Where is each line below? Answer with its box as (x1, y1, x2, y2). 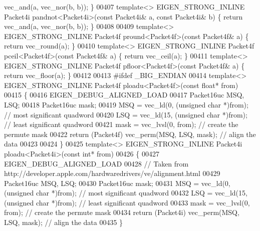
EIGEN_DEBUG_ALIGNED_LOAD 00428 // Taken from (4, 158, 189, 168)
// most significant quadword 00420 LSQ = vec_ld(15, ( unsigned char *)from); (4, 109, 247, 119)
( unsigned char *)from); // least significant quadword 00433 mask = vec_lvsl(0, (4, 197, 250, 207)
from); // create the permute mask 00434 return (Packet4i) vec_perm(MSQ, (4, 207, 239, 217)
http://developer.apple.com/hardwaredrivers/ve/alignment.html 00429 (4, 168, 220, 178)
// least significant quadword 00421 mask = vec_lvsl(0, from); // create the (4, 119, 238, 129)
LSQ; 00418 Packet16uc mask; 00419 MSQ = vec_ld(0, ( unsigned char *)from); (4, 99, 248, 109)
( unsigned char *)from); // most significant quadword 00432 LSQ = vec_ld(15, (4, 187, 247, 198)
